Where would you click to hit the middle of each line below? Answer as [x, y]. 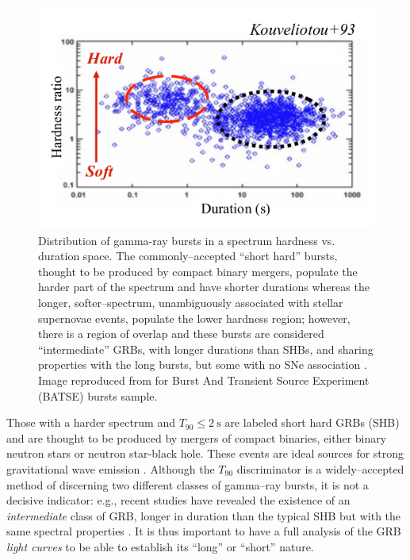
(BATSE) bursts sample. [98, 395]
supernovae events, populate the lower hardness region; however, [194, 318]
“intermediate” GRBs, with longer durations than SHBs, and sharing [206, 349]
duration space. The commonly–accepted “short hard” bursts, [188, 256]
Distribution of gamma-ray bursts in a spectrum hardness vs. [187, 240]
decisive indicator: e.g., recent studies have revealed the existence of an [178, 500]
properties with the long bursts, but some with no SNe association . [203, 364]
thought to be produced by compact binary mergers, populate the [198, 271]
